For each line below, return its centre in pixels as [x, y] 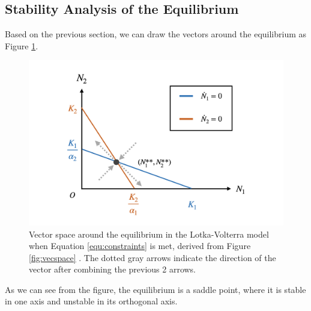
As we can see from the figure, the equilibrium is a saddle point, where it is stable [155, 289]
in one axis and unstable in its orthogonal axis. [91, 301]
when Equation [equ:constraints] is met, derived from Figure [140, 246]
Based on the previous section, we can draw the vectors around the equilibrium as [156, 34]
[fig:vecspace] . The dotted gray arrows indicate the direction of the [152, 257]
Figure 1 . [22, 45]
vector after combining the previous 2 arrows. [113, 269]
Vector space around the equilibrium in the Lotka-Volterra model [149, 234]
